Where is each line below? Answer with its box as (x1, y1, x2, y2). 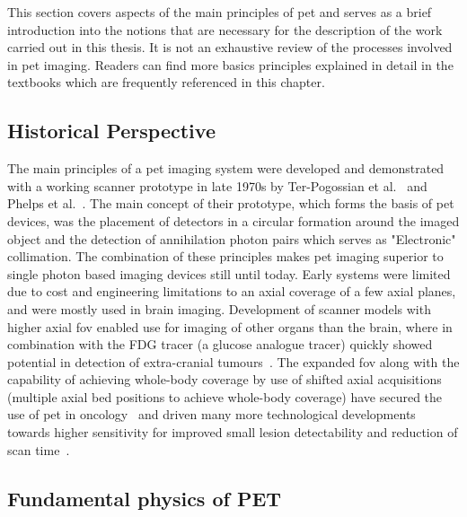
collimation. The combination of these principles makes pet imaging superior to (7, 247, 444, 266)
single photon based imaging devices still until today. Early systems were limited (7, 264, 451, 283)
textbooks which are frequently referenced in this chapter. (7, 73, 325, 92)
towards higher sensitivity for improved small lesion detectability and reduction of (7, 423, 458, 442)
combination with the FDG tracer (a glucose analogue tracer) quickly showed (7, 335, 433, 354)
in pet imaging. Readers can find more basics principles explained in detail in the (7, 55, 454, 74)
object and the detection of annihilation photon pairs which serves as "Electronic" (7, 229, 456, 248)
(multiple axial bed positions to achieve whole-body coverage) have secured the (7, 387, 443, 406)
